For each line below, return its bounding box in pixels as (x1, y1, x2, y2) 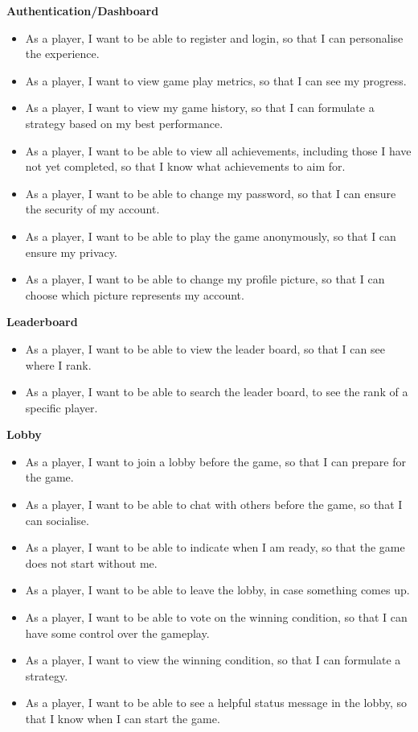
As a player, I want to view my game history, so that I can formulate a (25, 99, 375, 116)
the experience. (25, 45, 100, 62)
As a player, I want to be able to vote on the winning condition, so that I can (25, 609, 408, 626)
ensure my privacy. (25, 243, 117, 260)
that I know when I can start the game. (25, 710, 220, 726)
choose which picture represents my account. (25, 286, 244, 303)
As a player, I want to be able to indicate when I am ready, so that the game (25, 539, 405, 556)
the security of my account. (25, 201, 160, 217)
